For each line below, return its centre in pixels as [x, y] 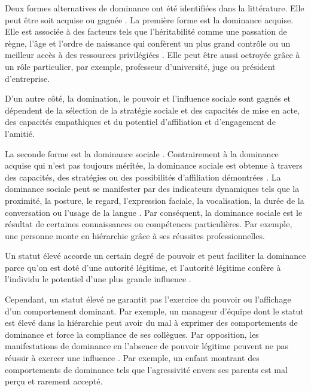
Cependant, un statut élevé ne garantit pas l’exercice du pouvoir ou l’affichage [148, 299]
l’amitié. [20, 133]
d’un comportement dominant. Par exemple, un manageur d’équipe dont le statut [154, 311]
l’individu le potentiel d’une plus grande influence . [98, 279]
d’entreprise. [28, 78]
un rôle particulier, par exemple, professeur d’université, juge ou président [140, 66]
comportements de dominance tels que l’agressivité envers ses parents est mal [146, 369]
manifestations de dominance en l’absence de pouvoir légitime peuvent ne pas [147, 346]
